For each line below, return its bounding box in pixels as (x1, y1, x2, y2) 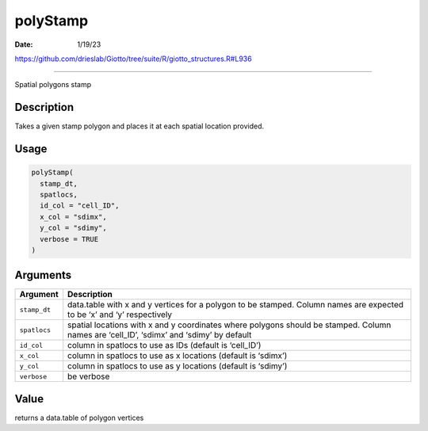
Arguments (14, 269, 72, 282)
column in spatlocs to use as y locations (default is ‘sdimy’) (67, 360, 288, 372)
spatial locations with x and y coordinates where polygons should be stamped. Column (67, 319, 392, 330)
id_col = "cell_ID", (40, 201, 120, 210)
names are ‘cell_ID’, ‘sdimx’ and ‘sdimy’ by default (67, 330, 252, 341)
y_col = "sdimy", (40, 223, 107, 233)
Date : (14, 40, 33, 49)
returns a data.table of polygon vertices (14, 413, 144, 422)
